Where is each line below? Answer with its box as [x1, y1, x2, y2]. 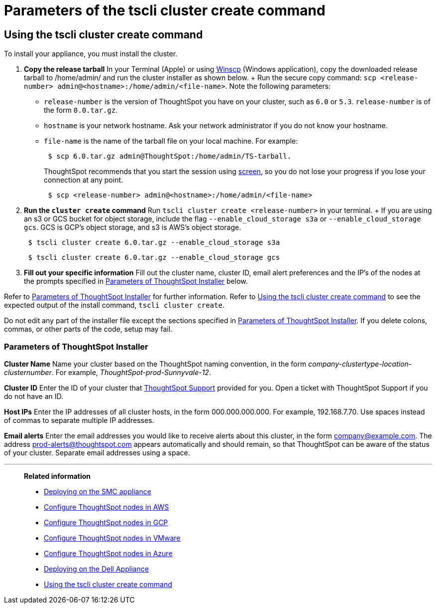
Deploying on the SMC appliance [44, 487, 151, 496]
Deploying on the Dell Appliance [44, 564, 149, 573]
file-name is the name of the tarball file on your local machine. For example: [44, 137, 298, 146]
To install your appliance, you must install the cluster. [4, 49, 178, 58]
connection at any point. [44, 176, 123, 185]
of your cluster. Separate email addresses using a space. [4, 448, 190, 457]
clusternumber [4, 368, 52, 377]
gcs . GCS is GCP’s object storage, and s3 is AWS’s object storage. [24, 223, 241, 232]
